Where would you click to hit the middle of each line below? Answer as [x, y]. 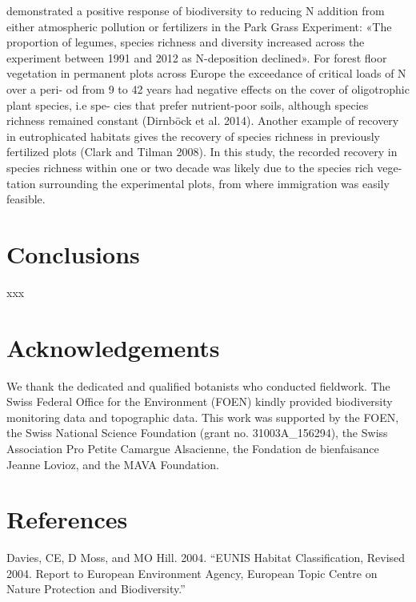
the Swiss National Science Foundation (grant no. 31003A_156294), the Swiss [197, 433]
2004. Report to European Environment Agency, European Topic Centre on [192, 573]
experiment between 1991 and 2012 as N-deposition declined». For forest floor [197, 57]
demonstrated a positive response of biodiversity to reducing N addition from [196, 10]
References [67, 519]
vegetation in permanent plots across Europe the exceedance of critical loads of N [206, 73]
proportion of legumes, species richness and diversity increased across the [186, 42]
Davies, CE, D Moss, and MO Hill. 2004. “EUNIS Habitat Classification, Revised [206, 558]
